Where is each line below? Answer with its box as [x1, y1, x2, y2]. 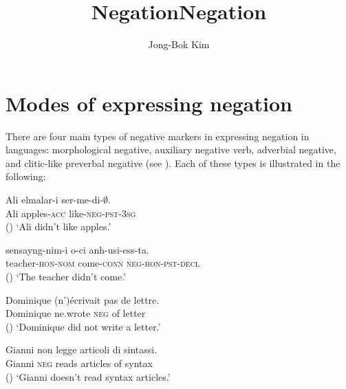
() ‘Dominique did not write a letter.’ [6, 319, 161, 333]
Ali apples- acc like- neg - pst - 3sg [6, 205, 136, 220]
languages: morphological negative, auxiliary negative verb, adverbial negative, [6, 142, 336, 157]
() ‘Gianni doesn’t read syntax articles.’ [6, 369, 171, 384]
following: [6, 169, 46, 184]
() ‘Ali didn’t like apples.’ [6, 219, 111, 234]
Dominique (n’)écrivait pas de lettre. [6, 292, 160, 307]
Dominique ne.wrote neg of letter [6, 306, 146, 320]
